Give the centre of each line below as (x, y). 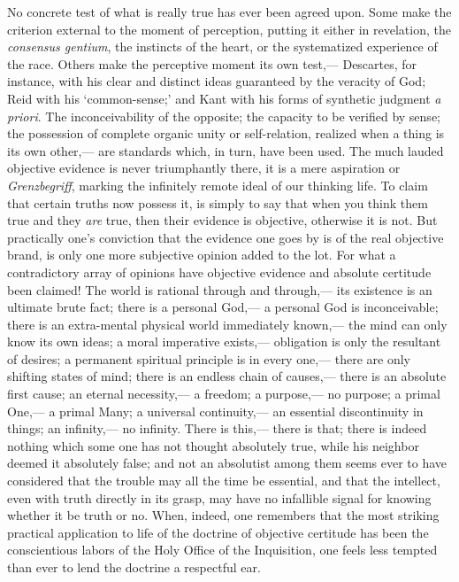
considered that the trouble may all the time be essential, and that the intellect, (224, 481)
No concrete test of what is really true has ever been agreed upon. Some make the (229, 12)
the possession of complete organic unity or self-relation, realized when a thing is (226, 133)
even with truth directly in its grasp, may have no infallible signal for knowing (219, 497)
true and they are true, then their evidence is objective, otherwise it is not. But (222, 220)
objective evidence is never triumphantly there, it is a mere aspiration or (204, 168)
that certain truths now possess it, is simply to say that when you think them (218, 202)
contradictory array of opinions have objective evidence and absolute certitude (219, 272)
